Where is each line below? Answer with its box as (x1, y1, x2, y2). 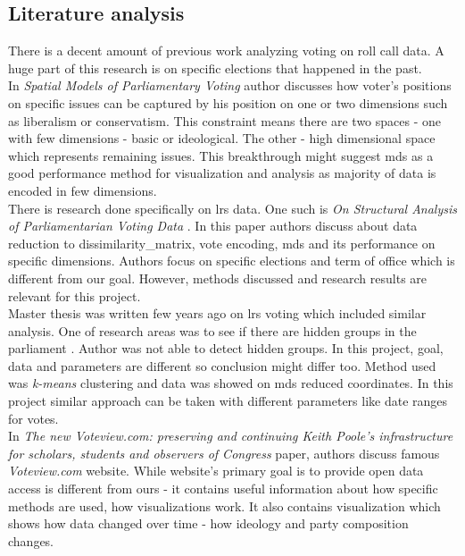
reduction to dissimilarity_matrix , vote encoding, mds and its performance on (8, 233, 436, 252)
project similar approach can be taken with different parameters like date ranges (8, 392, 448, 410)
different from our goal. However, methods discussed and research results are (8, 268, 428, 287)
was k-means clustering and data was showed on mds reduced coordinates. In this (8, 374, 453, 392)
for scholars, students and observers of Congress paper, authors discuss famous (8, 443, 440, 462)
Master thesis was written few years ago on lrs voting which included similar (8, 304, 427, 323)
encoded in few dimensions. (8, 181, 157, 199)
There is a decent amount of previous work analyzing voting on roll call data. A (8, 41, 444, 60)
